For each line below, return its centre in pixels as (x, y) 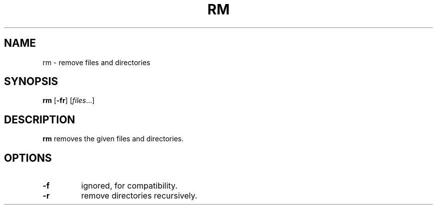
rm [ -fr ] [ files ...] (69, 101)
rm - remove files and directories (97, 62)
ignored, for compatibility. (129, 186)
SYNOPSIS (31, 82)
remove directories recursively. (139, 196)
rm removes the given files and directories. (113, 139)
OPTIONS (28, 158)
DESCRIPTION (40, 119)
